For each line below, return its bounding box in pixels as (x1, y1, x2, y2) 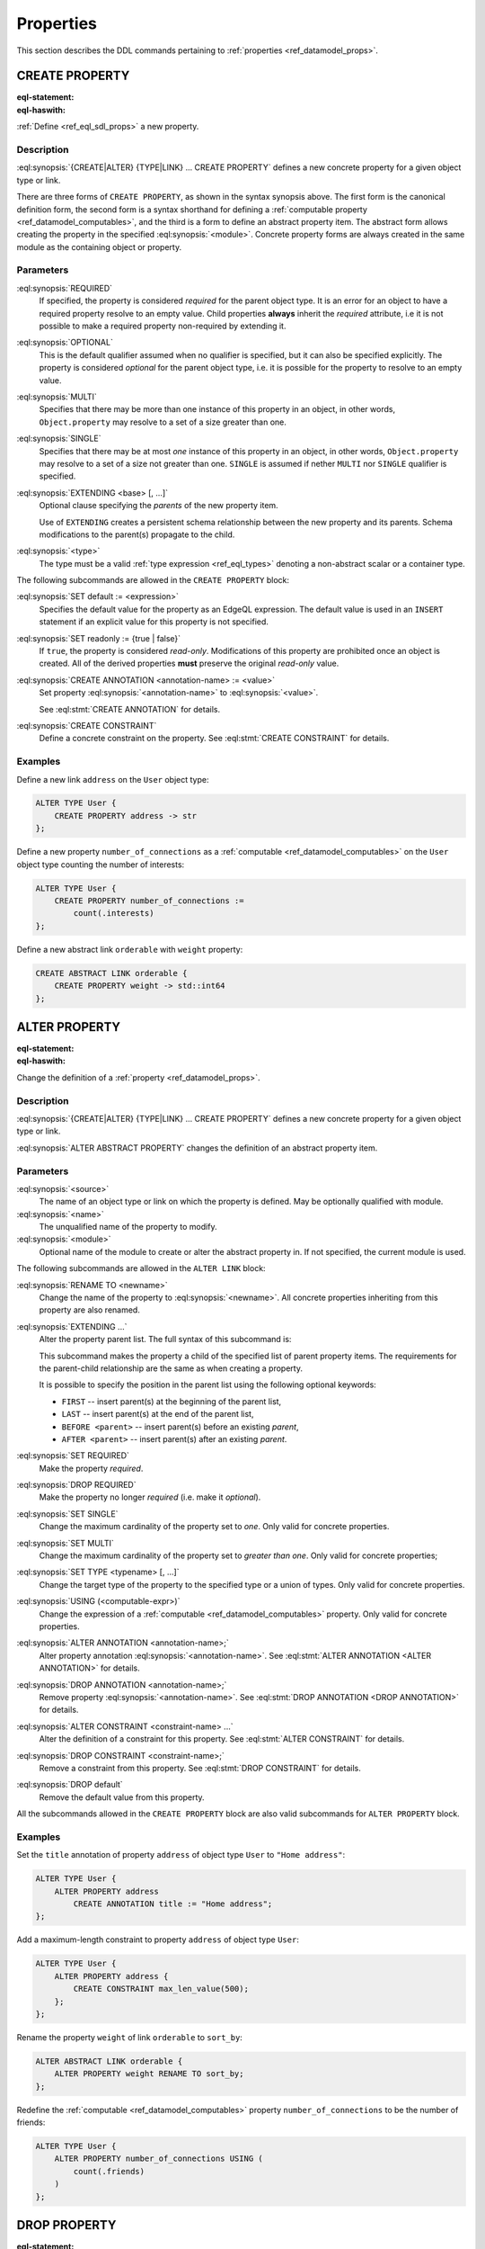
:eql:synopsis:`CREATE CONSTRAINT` (16, 720, 157, 730)
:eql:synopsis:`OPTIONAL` (16, 337, 114, 348)
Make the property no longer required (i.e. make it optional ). (39, 1492, 261, 1502)
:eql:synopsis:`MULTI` (16, 391, 98, 402)
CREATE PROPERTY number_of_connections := (54, 896, 244, 906)
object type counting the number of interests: (16, 859, 185, 870)
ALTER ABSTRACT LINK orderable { (35, 2056, 183, 2066)
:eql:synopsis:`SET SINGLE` (16, 1508, 119, 1519)
